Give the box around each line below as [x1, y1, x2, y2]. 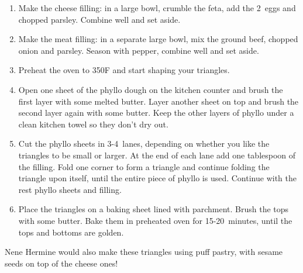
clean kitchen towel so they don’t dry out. [18, 118, 168, 130]
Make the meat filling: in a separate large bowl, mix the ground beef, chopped [18, 33, 298, 45]
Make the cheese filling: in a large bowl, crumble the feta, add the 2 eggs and [18, 2, 296, 13]
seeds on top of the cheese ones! [5, 257, 118, 269]
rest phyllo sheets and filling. [18, 183, 122, 195]
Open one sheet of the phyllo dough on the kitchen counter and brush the [18, 83, 283, 95]
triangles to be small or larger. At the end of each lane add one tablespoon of [18, 148, 296, 161]
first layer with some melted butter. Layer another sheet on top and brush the [18, 95, 299, 107]
